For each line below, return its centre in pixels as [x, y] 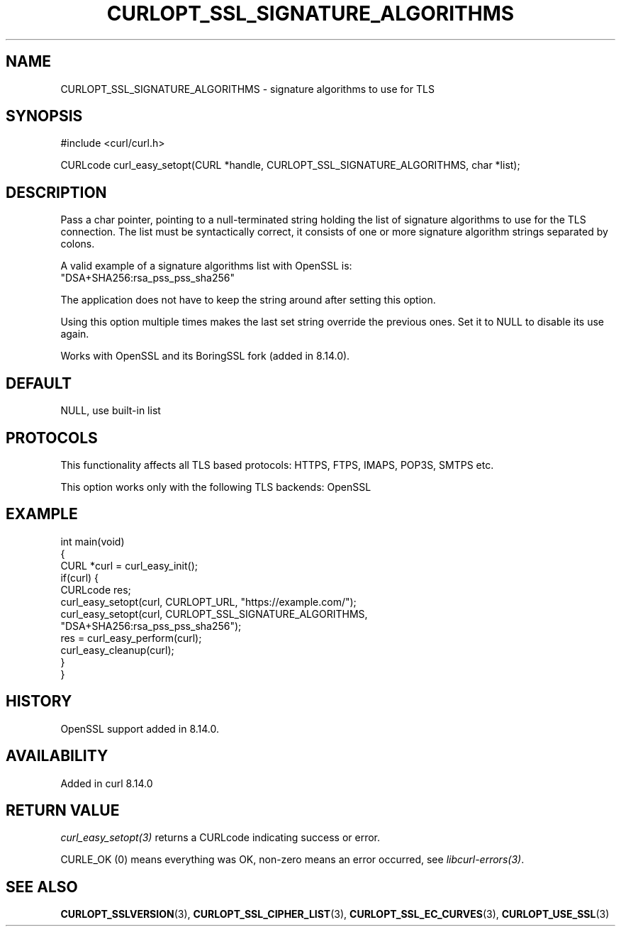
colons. [78, 244]
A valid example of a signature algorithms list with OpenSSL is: [206, 266]
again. [75, 334]
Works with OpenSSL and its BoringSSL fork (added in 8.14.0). [205, 356]
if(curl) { [80, 577]
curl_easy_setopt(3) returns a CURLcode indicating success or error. [220, 838]
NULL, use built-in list [111, 411]
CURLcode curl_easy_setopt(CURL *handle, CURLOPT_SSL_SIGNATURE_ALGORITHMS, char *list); [290, 165]
